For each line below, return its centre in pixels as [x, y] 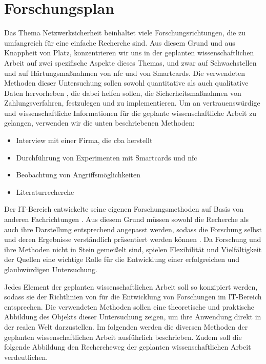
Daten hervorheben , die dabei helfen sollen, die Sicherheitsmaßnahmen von [123, 93]
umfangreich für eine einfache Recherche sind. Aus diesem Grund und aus [120, 42]
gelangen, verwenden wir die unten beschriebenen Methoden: [99, 123]
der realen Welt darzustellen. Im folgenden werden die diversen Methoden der [126, 326]
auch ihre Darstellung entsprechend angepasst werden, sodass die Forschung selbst [133, 229]
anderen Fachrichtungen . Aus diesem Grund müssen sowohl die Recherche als [127, 219]
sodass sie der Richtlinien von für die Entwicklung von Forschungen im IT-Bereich [133, 297]
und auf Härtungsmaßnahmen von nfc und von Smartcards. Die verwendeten [125, 73]
